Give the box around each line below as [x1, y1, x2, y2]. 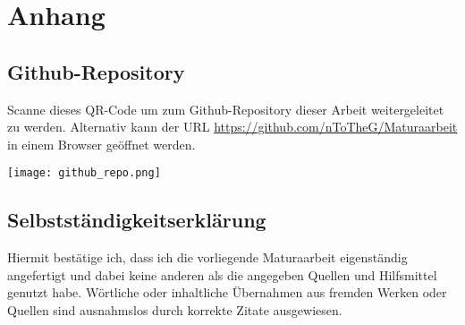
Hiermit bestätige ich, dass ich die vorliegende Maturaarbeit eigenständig [7, 248, 408, 267]
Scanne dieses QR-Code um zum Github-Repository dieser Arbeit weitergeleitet [7, 99, 444, 118]
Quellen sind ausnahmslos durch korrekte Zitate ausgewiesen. [7, 301, 342, 319]
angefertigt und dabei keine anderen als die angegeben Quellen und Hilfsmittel [7, 265, 437, 284]
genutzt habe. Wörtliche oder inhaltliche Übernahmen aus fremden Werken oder [7, 283, 447, 302]
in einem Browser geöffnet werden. [7, 134, 196, 153]
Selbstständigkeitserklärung [7, 206, 266, 234]
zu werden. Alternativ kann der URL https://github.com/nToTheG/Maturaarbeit [7, 117, 458, 136]
